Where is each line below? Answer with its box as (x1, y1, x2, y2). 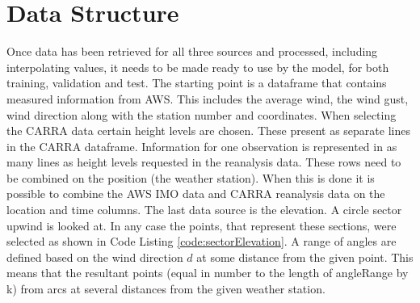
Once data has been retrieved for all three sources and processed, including (6, 43, 378, 60)
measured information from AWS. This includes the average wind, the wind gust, (6, 90, 409, 107)
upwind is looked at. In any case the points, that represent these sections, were (6, 217, 397, 234)
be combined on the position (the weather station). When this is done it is (6, 169, 375, 186)
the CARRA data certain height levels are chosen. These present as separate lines (6, 122, 410, 139)
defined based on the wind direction (6, 248, 183, 265)
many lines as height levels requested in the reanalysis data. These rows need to (6, 154, 401, 170)
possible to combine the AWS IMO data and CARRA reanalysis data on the (6, 185, 385, 202)
